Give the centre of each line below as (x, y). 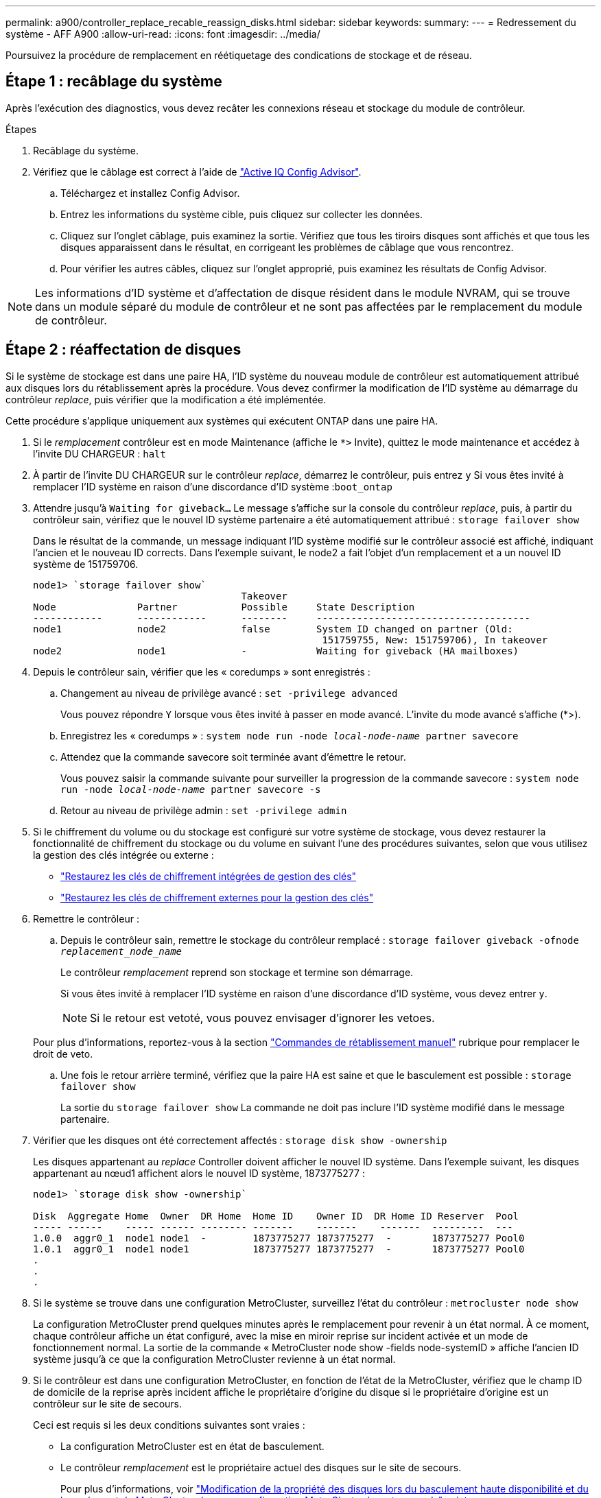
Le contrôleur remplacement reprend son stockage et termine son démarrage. (237, 972)
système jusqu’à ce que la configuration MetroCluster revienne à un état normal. (214, 1359)
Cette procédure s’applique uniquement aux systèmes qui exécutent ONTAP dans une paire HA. (222, 420)
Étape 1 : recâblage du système (114, 82)
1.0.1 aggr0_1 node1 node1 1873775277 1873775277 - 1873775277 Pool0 (279, 1249)
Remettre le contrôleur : (86, 918)
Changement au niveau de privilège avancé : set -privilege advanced (229, 693)
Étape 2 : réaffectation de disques (123, 350)
